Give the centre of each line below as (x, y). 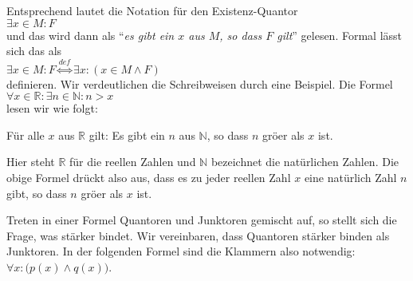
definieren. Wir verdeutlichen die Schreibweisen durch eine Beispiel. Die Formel (200, 83)
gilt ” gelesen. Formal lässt (339, 35)
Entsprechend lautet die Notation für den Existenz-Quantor (152, 10)
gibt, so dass (37, 193)
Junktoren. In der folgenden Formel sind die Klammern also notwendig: (181, 251)
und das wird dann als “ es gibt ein (90, 35)
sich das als (34, 51)
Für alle (26, 135)
